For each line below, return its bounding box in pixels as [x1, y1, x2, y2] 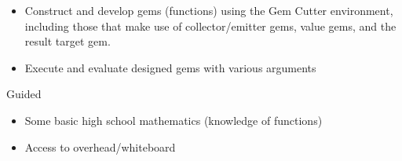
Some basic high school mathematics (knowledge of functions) [24, 112, 323, 128]
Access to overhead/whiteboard [24, 138, 176, 155]
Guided [6, 86, 42, 102]
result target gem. [24, 33, 111, 49]
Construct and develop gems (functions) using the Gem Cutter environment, [24, 2, 393, 18]
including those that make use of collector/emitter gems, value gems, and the [24, 17, 397, 34]
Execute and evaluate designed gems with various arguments [24, 59, 316, 75]
